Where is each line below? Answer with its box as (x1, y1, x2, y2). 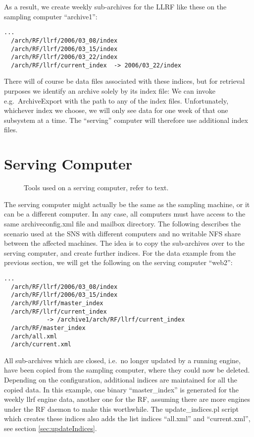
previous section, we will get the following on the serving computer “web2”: (4, 257, 233, 268)
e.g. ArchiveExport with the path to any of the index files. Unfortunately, (4, 95, 229, 106)
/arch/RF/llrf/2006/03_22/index (11, 54, 118, 61)
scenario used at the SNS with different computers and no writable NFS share (4, 228, 241, 238)
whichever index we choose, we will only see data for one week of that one (4, 105, 228, 115)
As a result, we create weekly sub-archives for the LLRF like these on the (4, 1, 227, 11)
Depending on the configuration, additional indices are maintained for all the (4, 375, 238, 384)
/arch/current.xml (11, 341, 72, 348)
